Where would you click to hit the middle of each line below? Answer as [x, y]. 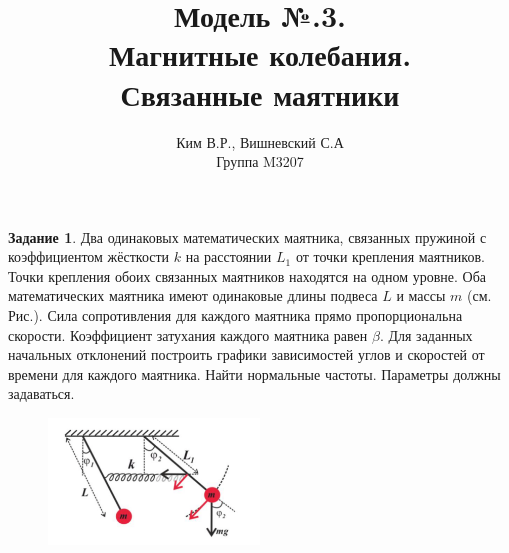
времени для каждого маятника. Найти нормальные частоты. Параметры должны [254, 373]
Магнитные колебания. [260, 54]
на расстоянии [228, 256]
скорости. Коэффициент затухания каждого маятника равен [188, 334]
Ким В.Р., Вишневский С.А [260, 141]
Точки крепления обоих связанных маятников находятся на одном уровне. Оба [247, 275]
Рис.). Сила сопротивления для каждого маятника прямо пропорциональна [235, 315]
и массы [421, 295]
